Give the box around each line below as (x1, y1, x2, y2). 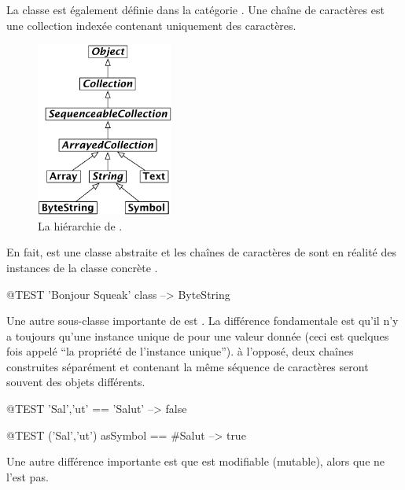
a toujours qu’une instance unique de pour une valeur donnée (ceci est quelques (6, 327, 389, 344)
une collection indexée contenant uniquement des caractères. (6, 17, 296, 33)
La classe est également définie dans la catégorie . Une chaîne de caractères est (6, 2, 385, 17)
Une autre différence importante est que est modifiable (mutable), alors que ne (6, 453, 385, 470)
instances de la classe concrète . (6, 259, 158, 275)
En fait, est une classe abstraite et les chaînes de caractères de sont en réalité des (6, 244, 396, 260)
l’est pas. (6, 468, 49, 484)
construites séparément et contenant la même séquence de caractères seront (6, 358, 369, 374)
